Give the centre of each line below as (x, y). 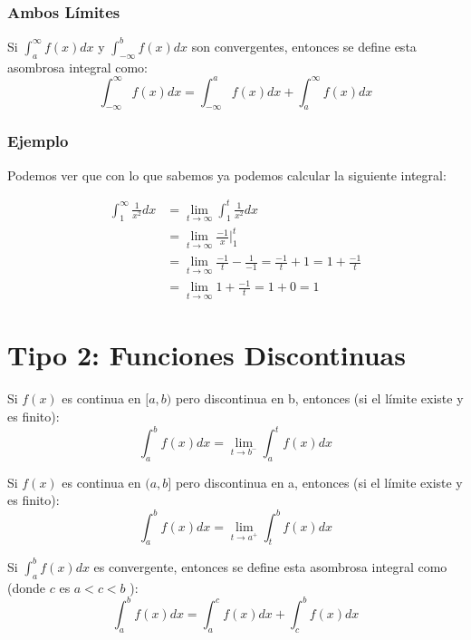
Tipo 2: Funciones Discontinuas (207, 355)
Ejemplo (38, 141)
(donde (27, 587)
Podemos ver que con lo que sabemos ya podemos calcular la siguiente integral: (227, 175)
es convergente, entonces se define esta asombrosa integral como (270, 566)
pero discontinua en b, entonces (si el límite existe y (319, 398)
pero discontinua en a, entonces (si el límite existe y (319, 482)
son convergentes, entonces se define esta (304, 46)
